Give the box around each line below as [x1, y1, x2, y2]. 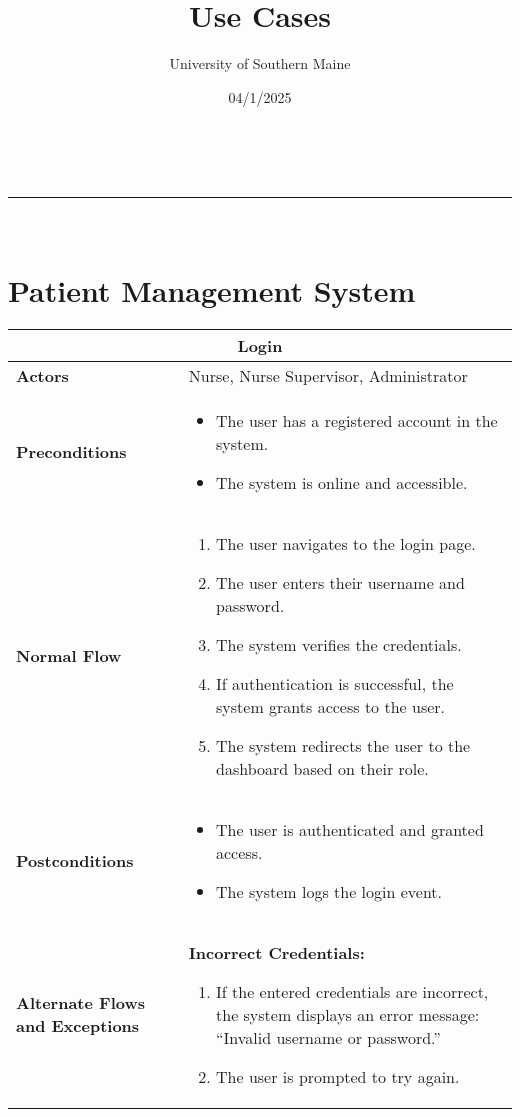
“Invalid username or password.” [216, 1025, 441, 1049]
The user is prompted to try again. [216, 1064, 460, 1088]
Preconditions [16, 439, 127, 463]
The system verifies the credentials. [216, 632, 462, 656]
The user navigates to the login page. [216, 531, 476, 555]
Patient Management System [8, 269, 416, 310]
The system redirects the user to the [216, 733, 471, 757]
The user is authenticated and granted [216, 817, 484, 841]
